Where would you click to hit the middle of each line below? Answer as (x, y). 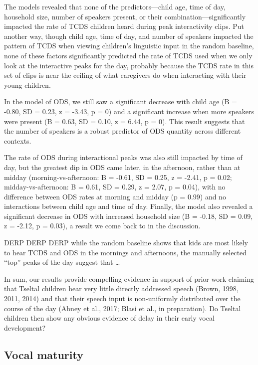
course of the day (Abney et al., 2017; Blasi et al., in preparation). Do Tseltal (123, 308)
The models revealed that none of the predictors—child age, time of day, (115, 6)
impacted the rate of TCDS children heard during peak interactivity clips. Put (124, 26)
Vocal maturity (44, 354)
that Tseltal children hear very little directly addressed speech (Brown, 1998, (121, 288)
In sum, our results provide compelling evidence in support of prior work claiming (129, 278)
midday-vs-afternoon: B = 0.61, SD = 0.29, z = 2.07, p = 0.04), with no (115, 187)
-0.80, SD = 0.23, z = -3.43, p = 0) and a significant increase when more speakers (129, 111)
